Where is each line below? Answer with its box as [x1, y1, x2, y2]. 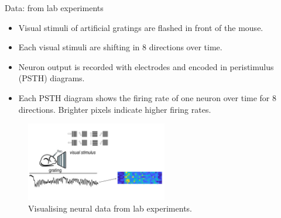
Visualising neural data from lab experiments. [28, 202, 192, 214]
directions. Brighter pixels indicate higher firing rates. [18, 103, 211, 115]
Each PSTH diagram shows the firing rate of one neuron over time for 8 [18, 91, 277, 103]
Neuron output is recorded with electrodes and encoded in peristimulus [18, 60, 274, 72]
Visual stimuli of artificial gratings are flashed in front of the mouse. [18, 21, 263, 33]
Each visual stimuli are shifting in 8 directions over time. [18, 41, 222, 53]
